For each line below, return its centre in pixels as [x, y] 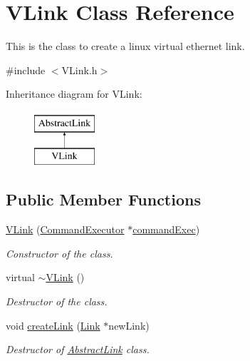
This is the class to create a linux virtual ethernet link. [125, 46]
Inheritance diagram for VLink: [74, 94]
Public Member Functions [103, 199]
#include [26, 70]
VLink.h [79, 70]
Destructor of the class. [57, 301]
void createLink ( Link [53, 325]
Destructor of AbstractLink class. [78, 349]
